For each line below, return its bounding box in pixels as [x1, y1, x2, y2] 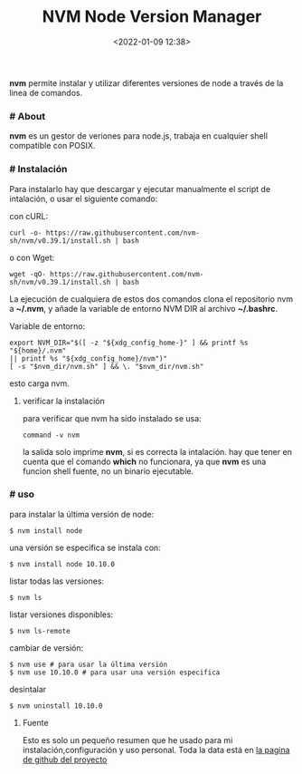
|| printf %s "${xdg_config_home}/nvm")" [9, 353, 168, 363]
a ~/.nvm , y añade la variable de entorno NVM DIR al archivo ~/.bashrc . [9, 303, 278, 314]
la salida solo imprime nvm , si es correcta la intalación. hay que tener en [22, 446, 292, 457]
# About [9, 110, 46, 122]
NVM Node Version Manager [42, 6, 262, 27]
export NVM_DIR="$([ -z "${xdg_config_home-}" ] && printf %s [9, 338, 249, 347]
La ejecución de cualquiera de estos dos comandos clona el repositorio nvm [9, 293, 294, 305]
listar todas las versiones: [9, 576, 105, 586]
